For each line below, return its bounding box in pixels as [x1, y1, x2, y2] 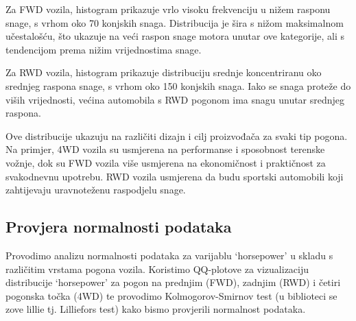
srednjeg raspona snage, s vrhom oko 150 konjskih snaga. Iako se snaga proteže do [5, 78, 351, 93]
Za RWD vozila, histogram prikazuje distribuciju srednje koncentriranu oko [5, 65, 322, 80]
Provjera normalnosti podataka [5, 216, 232, 237]
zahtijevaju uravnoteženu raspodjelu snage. [5, 182, 186, 197]
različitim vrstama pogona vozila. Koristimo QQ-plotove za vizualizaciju [5, 261, 309, 276]
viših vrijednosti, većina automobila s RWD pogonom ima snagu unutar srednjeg [5, 92, 345, 106]
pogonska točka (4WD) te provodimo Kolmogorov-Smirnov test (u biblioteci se [5, 288, 337, 302]
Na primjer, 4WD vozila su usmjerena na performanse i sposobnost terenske [5, 142, 325, 156]
